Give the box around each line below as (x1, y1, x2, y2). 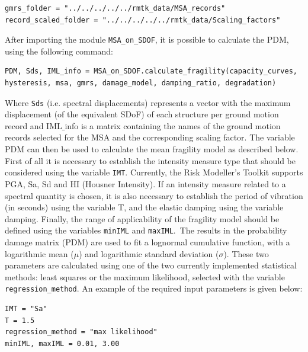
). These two (223, 247, 269, 260)
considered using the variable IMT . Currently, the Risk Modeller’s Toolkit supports (5, 166, 303, 178)
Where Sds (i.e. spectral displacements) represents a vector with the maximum (5, 96, 291, 108)
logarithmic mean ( (5, 247, 74, 260)
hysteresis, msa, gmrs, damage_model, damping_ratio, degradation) (5, 79, 277, 88)
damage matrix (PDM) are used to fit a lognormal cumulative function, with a (5, 235, 290, 248)
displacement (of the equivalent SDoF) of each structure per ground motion (5, 108, 279, 120)
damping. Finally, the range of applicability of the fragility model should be (5, 212, 280, 225)
